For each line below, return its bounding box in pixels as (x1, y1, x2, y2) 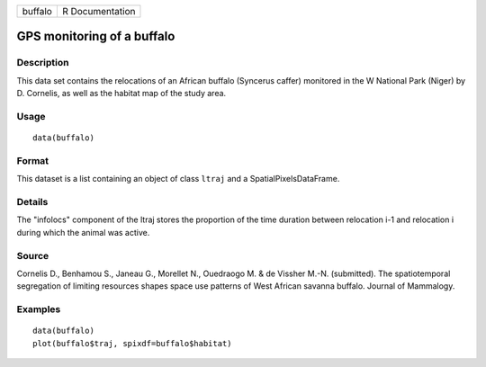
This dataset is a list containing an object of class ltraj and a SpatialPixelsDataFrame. (16, 174, 340, 184)
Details (16, 196, 49, 209)
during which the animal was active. (16, 227, 150, 237)
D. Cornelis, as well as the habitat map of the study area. (16, 88, 227, 99)
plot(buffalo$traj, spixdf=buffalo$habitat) (32, 338, 233, 348)
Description (16, 57, 69, 69)
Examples (16, 303, 61, 316)
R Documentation (61, 5, 136, 17)
